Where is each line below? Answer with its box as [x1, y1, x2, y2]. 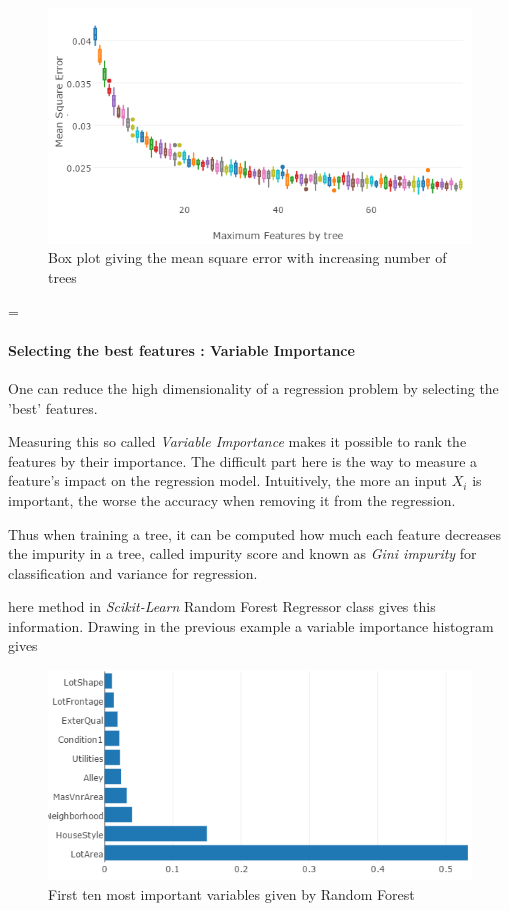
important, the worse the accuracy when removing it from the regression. [8, 489, 456, 510]
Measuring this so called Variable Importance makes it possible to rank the [8, 431, 467, 452]
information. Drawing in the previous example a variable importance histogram [8, 615, 494, 636]
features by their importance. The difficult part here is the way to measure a [8, 450, 478, 471]
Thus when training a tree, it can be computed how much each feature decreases [8, 523, 502, 544]
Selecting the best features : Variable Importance [8, 339, 355, 360]
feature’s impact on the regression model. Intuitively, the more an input [8, 470, 448, 491]
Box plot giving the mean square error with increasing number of [48, 247, 447, 268]
